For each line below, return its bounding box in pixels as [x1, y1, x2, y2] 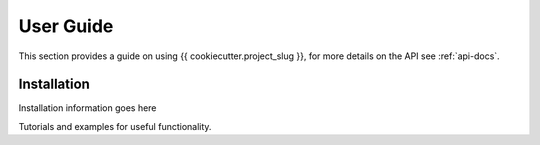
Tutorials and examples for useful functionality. [18, 120, 212, 132]
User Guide [18, 15, 114, 37]
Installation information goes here [18, 102, 157, 114]
